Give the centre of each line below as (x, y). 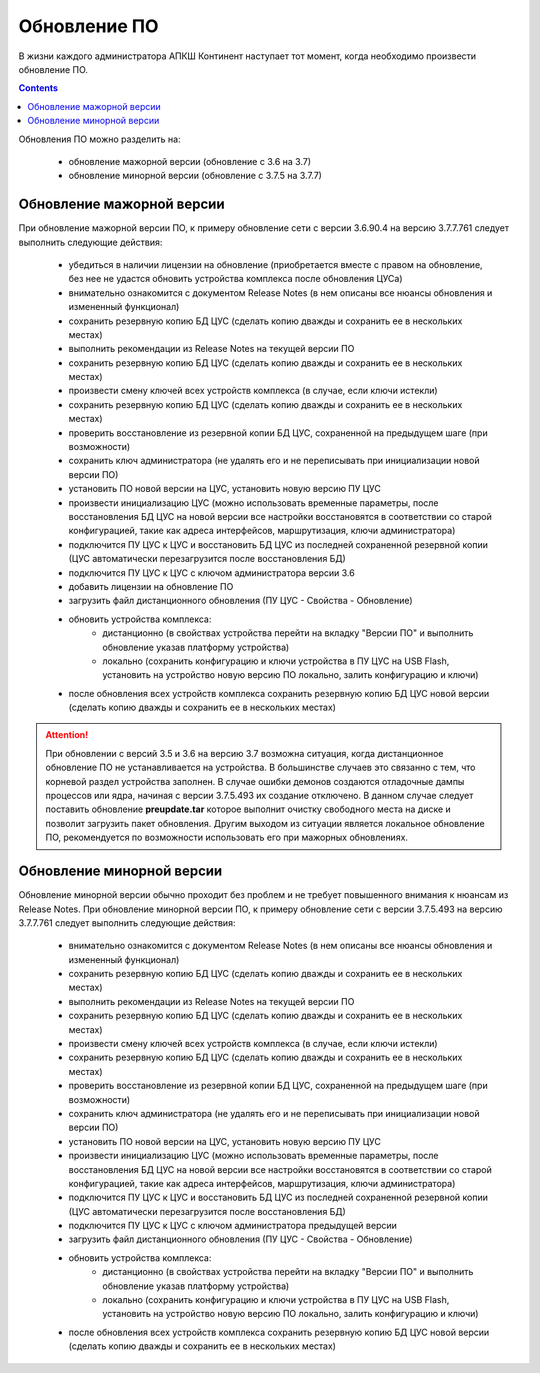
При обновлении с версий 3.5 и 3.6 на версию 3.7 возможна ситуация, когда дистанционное (244, 753)
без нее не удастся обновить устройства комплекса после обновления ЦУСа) (236, 279)
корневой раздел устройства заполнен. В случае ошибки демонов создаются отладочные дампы (255, 781)
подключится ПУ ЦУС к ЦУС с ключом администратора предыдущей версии (232, 1226)
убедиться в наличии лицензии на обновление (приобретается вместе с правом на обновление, (276, 264)
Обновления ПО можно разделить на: (99, 139)
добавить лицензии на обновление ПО (151, 586)
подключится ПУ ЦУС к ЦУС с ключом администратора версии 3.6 (211, 572)
